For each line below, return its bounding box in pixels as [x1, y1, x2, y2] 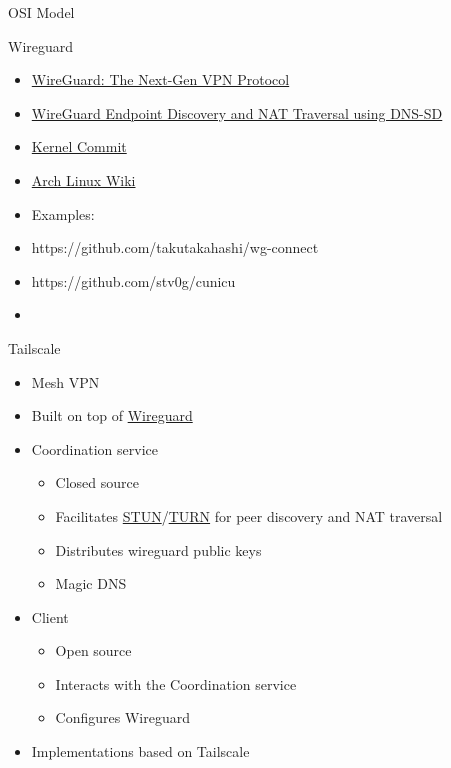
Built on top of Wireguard [31, 405, 193, 426]
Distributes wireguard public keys [55, 539, 262, 560]
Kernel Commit [31, 136, 127, 157]
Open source [55, 640, 132, 661]
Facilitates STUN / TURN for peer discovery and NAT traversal [55, 505, 443, 526]
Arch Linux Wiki [31, 169, 136, 190]
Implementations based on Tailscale [31, 741, 250, 762]
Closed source [55, 472, 139, 493]
